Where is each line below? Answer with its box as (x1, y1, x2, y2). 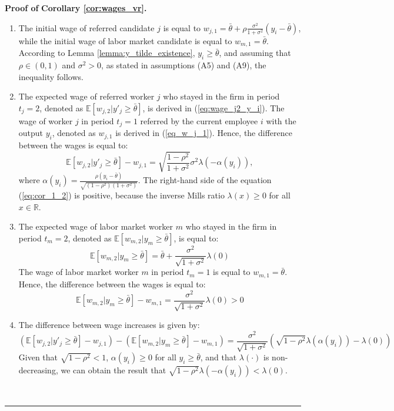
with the (266, 114, 296, 127)
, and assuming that (219, 47, 291, 59)
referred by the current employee (140, 114, 258, 127)
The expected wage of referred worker (18, 90, 155, 102)
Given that (18, 351, 58, 363)
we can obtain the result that (61, 364, 166, 376)
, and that (200, 351, 237, 363)
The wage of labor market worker (18, 266, 139, 278)
